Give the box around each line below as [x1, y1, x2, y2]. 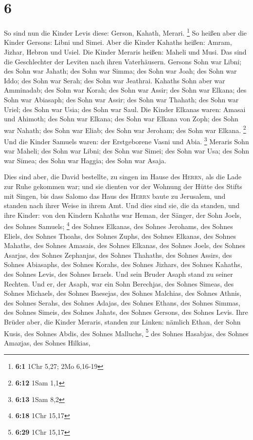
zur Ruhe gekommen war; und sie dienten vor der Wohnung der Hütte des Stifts [4, 181, 242, 191]
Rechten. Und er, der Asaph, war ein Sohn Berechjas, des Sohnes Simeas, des [4, 278, 234, 288]
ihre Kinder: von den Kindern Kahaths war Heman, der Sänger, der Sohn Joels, [4, 210, 241, 220]
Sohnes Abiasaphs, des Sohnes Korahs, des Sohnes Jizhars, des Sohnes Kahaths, [4, 259, 242, 269]
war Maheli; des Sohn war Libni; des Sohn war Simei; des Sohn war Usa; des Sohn [4, 146, 249, 156]
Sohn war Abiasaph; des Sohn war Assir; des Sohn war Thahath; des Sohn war [4, 94, 239, 104]
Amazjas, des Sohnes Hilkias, [4, 337, 90, 347]
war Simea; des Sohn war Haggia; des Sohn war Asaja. [4, 155, 166, 165]
